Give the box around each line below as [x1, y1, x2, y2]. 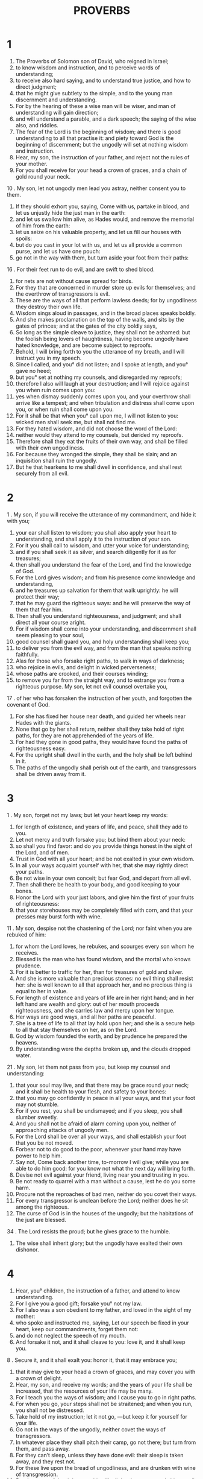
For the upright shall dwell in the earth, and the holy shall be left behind [15, 751, 192, 758]
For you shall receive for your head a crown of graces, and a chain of [15, 167, 187, 174]
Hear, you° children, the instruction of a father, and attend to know [15, 1287, 180, 1294]
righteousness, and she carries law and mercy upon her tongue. [15, 1007, 175, 1014]
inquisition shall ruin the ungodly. [15, 457, 98, 464]
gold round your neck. [15, 173, 71, 180]
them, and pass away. [15, 1445, 70, 1452]
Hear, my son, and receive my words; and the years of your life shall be [15, 1381, 192, 1388]
